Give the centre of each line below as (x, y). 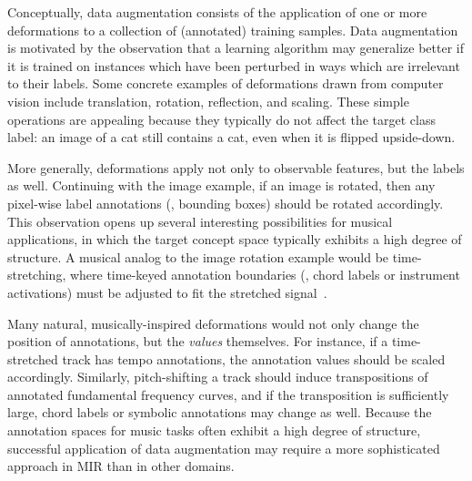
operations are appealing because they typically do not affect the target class (221, 119)
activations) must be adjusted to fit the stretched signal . (167, 292)
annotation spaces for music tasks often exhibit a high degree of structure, (214, 430)
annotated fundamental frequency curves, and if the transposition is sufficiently (228, 394)
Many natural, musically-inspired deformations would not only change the (213, 323)
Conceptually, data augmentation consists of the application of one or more (217, 12)
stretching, (37, 275)
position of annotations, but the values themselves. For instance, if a (198, 341)
